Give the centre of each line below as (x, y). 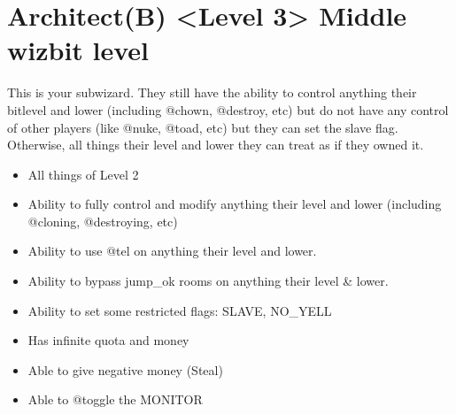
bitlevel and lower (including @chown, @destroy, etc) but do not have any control (228, 109)
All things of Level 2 (83, 174)
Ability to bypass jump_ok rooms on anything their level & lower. (208, 281)
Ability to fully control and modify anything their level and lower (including (235, 204)
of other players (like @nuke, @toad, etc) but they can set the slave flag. (203, 127)
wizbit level (78, 50)
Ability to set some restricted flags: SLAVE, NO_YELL (180, 310)
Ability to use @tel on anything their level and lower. (172, 251)
